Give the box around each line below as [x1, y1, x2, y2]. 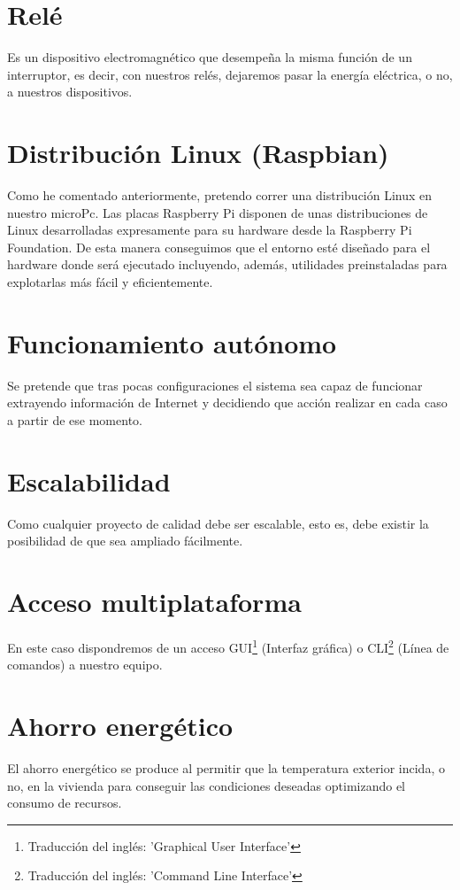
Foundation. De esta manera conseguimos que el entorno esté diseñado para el [7, 237, 431, 256]
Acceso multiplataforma [7, 584, 302, 619]
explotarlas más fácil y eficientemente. [7, 273, 213, 290]
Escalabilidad [7, 462, 171, 499]
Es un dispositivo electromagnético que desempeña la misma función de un [7, 48, 412, 66]
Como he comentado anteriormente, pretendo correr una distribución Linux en [7, 186, 433, 205]
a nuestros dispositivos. [7, 82, 133, 101]
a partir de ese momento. [7, 410, 142, 429]
